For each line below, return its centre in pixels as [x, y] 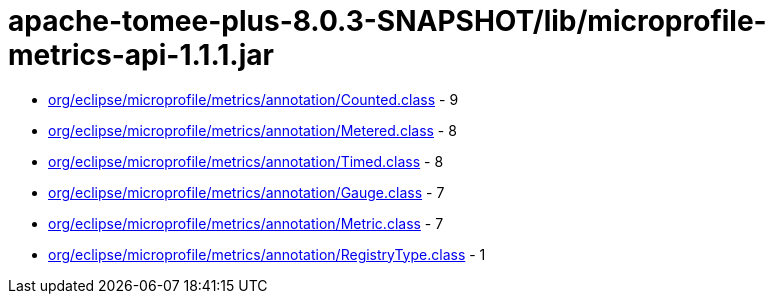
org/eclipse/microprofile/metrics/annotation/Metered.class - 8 [252, 130]
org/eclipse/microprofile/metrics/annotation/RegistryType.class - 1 [267, 254]
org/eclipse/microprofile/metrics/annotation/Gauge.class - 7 [246, 192]
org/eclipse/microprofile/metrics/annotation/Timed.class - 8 [246, 161]
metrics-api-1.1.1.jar [141, 55]
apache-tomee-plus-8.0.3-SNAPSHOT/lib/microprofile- [387, 21]
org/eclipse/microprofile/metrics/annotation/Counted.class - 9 [253, 99]
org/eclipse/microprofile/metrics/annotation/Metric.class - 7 [246, 223]
